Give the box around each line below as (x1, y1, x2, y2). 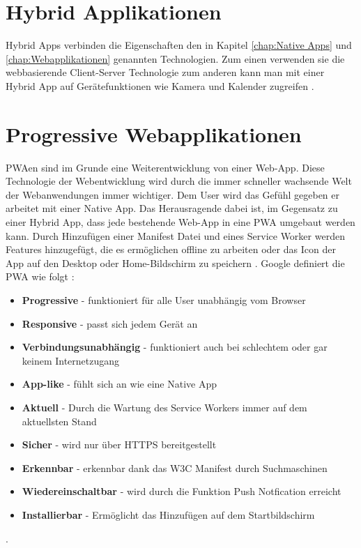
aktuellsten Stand (22, 413, 97, 428)
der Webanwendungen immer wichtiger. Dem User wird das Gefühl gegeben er (6, 187, 339, 201)
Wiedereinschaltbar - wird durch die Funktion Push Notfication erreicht (22, 484, 341, 498)
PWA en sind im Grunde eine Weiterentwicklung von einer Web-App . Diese (6, 160, 325, 174)
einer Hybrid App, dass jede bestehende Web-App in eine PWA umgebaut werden (6, 215, 355, 229)
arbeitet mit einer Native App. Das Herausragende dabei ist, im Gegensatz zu (6, 201, 338, 215)
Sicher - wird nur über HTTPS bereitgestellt (22, 437, 217, 452)
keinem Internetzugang (22, 353, 120, 367)
